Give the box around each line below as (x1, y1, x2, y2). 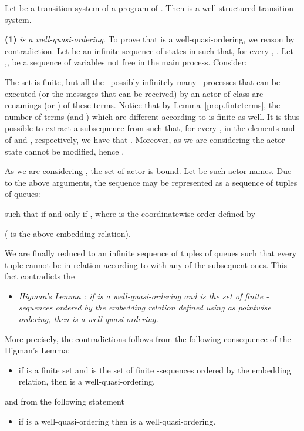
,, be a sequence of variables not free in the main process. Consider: (5, 56, 247, 68)
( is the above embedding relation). (5, 227, 131, 239)
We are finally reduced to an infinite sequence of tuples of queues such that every (5, 247, 297, 259)
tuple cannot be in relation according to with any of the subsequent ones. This (5, 258, 288, 270)
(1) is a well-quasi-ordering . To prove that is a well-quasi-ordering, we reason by (5, 33, 295, 45)
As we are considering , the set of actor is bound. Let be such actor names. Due (5, 165, 292, 177)
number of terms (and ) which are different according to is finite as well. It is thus (5, 110, 300, 122)
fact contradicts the (5, 270, 75, 282)
